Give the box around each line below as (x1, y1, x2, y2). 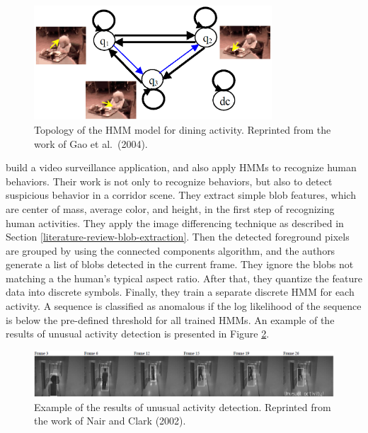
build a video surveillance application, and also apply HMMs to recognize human (6, 160, 357, 175)
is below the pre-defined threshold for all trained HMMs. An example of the (6, 312, 335, 327)
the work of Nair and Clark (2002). (34, 413, 186, 428)
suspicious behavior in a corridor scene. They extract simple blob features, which (6, 187, 356, 202)
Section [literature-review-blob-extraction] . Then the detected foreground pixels (6, 229, 350, 244)
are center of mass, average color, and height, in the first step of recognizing (6, 201, 335, 216)
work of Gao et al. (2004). (34, 136, 148, 151)
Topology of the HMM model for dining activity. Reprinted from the (34, 122, 331, 137)
